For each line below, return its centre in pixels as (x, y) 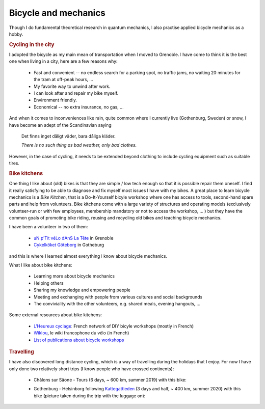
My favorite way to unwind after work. (72, 86)
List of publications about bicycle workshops (79, 340)
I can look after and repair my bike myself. (76, 93)
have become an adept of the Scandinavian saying (60, 125)
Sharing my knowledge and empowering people (82, 290)
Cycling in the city (32, 44)
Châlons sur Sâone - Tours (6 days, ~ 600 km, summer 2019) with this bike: (110, 380)
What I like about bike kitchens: (41, 265)
